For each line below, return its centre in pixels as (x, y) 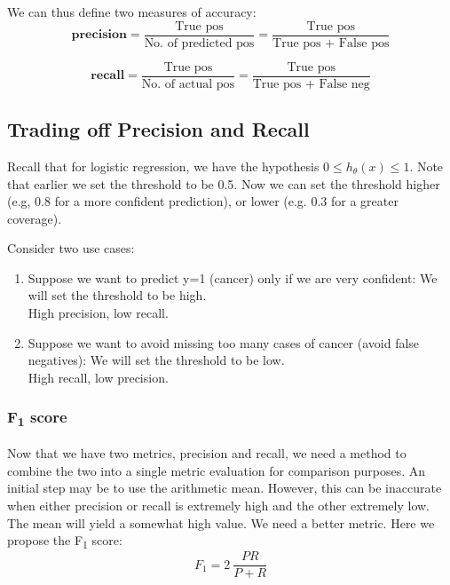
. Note (426, 166)
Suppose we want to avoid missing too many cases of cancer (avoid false (224, 342)
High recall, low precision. (98, 377)
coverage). (35, 218)
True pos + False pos (331, 43)
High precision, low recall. (98, 313)
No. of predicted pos (199, 43)
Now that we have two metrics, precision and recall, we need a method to (207, 453)
